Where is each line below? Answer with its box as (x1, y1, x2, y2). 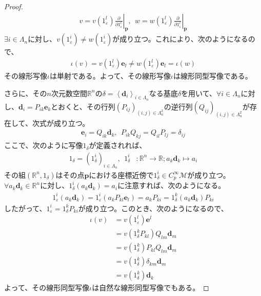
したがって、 (4, 202, 47, 213)
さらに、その (4, 87, 47, 98)
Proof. (4, 1, 23, 11)
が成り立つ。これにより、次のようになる (112, 33, 248, 44)
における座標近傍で (89, 169, 154, 180)
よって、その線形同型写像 (4, 282, 90, 293)
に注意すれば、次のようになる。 (117, 180, 226, 191)
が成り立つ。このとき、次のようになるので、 (78, 202, 228, 213)
